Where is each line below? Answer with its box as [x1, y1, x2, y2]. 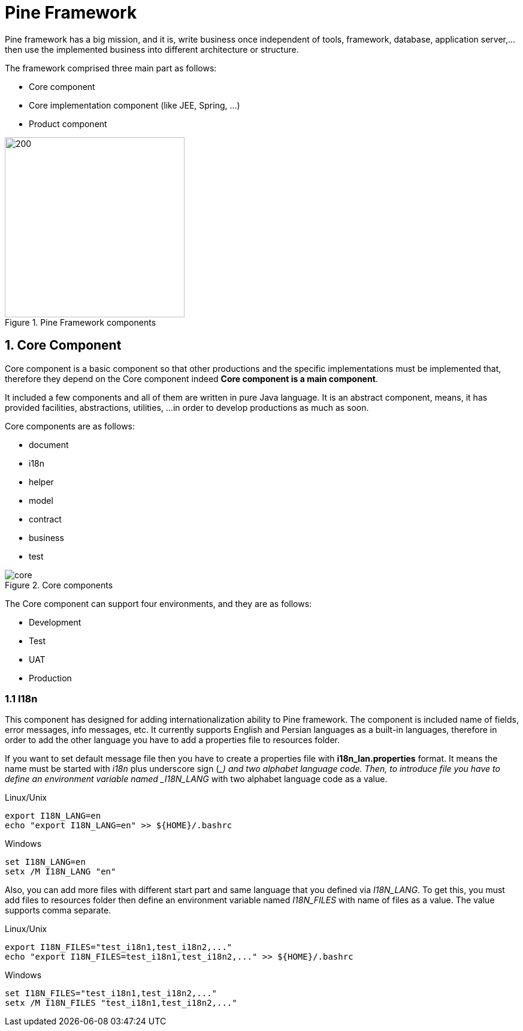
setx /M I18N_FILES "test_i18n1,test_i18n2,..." [5, 998, 237, 1008]
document [29, 439, 69, 450]
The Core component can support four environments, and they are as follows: [5, 598, 312, 609]
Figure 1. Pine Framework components [5, 317, 156, 327]
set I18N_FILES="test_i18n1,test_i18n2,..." [5, 988, 217, 999]
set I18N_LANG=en [5, 857, 86, 867]
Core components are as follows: [5, 420, 135, 431]
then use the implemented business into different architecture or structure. [5, 44, 299, 55]
